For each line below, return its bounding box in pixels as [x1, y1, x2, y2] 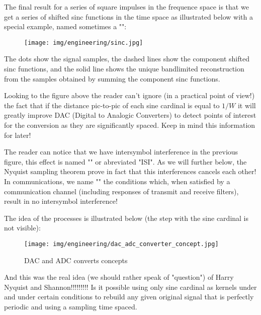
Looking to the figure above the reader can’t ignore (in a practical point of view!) [4, 90, 255, 101]
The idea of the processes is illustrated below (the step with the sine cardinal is [4, 212, 249, 223]
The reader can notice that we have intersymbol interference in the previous [4, 146, 238, 157]
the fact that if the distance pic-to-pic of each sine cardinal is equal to [4, 100, 220, 110]
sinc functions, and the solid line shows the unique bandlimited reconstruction [4, 63, 244, 74]
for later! [4, 129, 31, 140]
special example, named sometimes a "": [4, 21, 127, 32]
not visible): [4, 222, 41, 233]
